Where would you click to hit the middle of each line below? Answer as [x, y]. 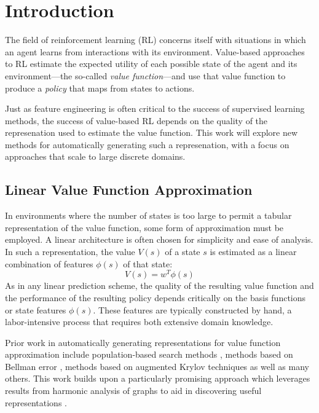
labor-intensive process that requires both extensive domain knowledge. [139, 322]
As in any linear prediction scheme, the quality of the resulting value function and [159, 285]
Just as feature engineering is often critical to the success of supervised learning [155, 108]
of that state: [148, 263]
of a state [183, 252]
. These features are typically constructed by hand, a [192, 309]
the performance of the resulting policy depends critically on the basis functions [156, 297]
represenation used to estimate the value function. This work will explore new [152, 132]
